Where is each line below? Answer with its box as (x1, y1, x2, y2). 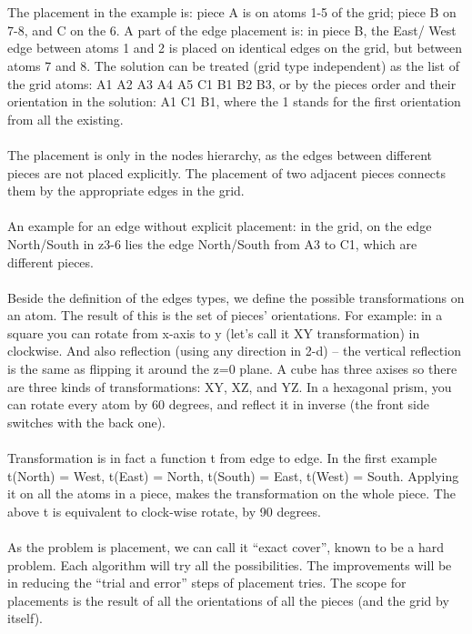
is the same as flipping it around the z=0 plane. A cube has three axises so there (7, 359, 457, 378)
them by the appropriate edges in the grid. (7, 181, 245, 200)
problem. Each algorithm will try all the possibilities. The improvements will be (7, 555, 452, 574)
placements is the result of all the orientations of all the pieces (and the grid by (7, 590, 449, 609)
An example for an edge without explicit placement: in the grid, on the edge (7, 216, 432, 236)
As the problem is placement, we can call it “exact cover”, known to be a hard (7, 538, 445, 556)
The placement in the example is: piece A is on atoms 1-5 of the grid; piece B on (7, 3, 457, 22)
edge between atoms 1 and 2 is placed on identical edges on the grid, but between (7, 38, 462, 57)
